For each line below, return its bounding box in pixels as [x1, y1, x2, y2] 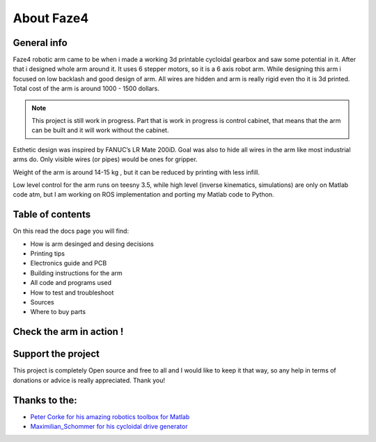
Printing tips [30, 249, 65, 258]
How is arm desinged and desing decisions [30, 240, 155, 248]
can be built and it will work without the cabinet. [31, 126, 169, 135]
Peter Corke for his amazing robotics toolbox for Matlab [30, 412, 190, 420]
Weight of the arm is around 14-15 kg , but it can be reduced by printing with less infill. [13, 167, 260, 177]
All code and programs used [30, 279, 111, 287]
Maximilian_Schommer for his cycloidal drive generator [30, 423, 188, 430]
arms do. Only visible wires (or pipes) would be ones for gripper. [13, 155, 198, 163]
